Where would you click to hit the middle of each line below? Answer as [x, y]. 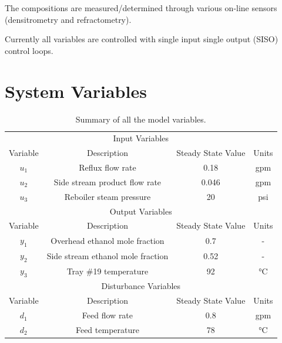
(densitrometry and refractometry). [68, 19]
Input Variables [141, 138]
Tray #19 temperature [108, 271]
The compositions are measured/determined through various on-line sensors [141, 8]
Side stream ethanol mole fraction [108, 255]
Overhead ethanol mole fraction [108, 240]
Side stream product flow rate [108, 181]
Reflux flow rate [108, 167]
